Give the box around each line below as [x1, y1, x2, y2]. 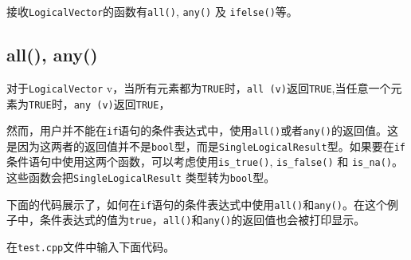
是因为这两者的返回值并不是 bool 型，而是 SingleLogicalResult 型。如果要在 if [6, 137, 405, 154]
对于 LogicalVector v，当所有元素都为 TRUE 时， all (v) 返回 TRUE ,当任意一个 [6, 79, 391, 96]
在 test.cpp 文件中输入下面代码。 [6, 238, 175, 255]
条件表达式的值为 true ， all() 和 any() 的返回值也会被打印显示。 [39, 211, 366, 228]
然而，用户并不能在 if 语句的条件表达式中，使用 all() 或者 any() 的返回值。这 [6, 122, 398, 139]
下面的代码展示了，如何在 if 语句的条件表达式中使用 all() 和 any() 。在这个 [6, 195, 387, 212]
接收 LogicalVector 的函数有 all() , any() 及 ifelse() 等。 [6, 3, 298, 19]
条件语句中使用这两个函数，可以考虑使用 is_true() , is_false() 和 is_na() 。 [6, 153, 404, 170]
